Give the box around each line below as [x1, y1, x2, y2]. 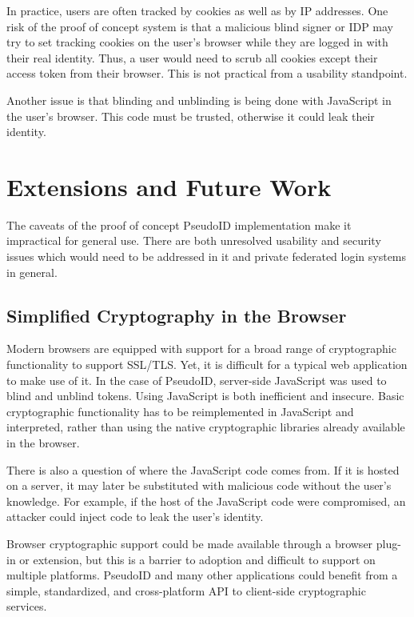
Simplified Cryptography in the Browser [6, 302, 347, 327]
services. [6, 598, 47, 615]
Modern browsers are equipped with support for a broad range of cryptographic [6, 340, 396, 357]
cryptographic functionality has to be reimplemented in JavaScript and [6, 403, 354, 419]
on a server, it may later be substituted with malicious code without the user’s [6, 477, 392, 494]
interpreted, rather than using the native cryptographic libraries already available [6, 419, 405, 435]
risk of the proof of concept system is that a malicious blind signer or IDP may [6, 18, 393, 34]
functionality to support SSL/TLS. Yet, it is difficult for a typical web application [6, 356, 408, 373]
